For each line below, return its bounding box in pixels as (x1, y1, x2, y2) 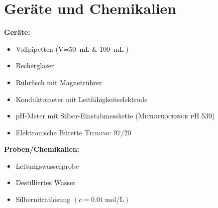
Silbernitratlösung (15, 194, 71, 205)
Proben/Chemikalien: (4, 144, 80, 154)
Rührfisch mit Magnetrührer (15, 77, 102, 87)
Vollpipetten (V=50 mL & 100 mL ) (15, 43, 129, 54)
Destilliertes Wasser (15, 177, 76, 188)
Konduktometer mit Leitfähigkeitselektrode (15, 94, 148, 104)
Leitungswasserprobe (15, 160, 79, 171)
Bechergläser (15, 60, 54, 71)
